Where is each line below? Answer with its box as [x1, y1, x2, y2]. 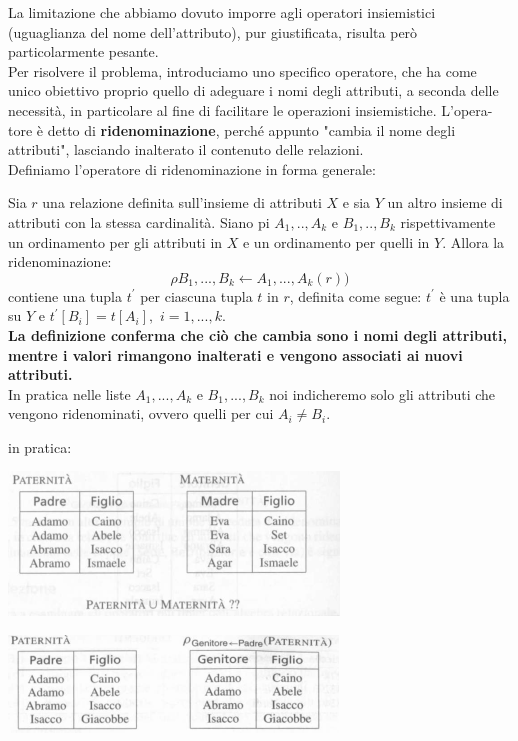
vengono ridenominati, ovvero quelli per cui [8, 403, 274, 424]
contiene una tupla [8, 285, 122, 306]
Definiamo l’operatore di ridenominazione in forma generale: [8, 158, 376, 179]
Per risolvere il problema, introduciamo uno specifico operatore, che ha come [8, 60, 477, 81]
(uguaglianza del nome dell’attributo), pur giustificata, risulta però [8, 21, 418, 42]
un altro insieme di [387, 192, 503, 213]
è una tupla [439, 285, 510, 306]
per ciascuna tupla [140, 285, 253, 306]
